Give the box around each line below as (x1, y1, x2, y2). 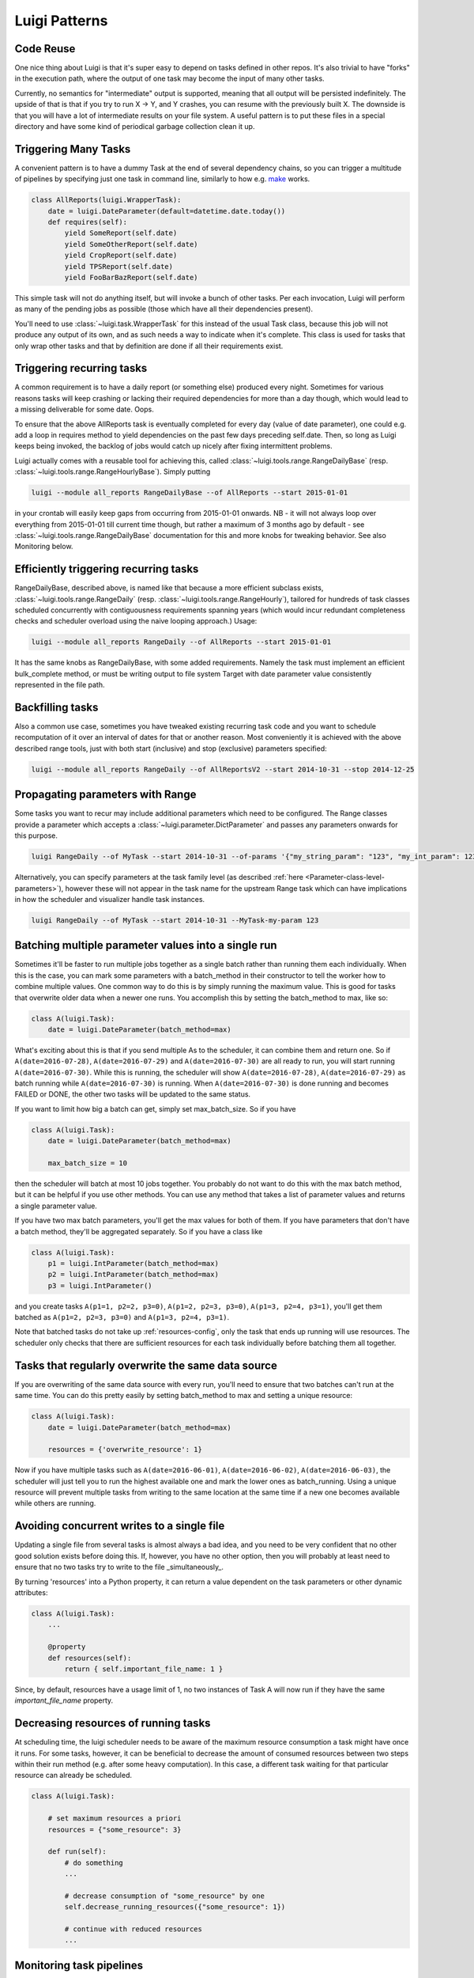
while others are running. (14, 1499, 96, 1508)
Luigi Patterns (14, 12, 108, 29)
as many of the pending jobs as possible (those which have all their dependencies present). (14, 305, 314, 314)
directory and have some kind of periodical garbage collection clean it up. (14, 122, 255, 131)
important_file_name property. (14, 1696, 114, 1705)
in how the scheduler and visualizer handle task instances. (14, 894, 205, 904)
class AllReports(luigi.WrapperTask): (31, 195, 182, 205)
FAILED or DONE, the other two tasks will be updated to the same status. (14, 1089, 251, 1099)
